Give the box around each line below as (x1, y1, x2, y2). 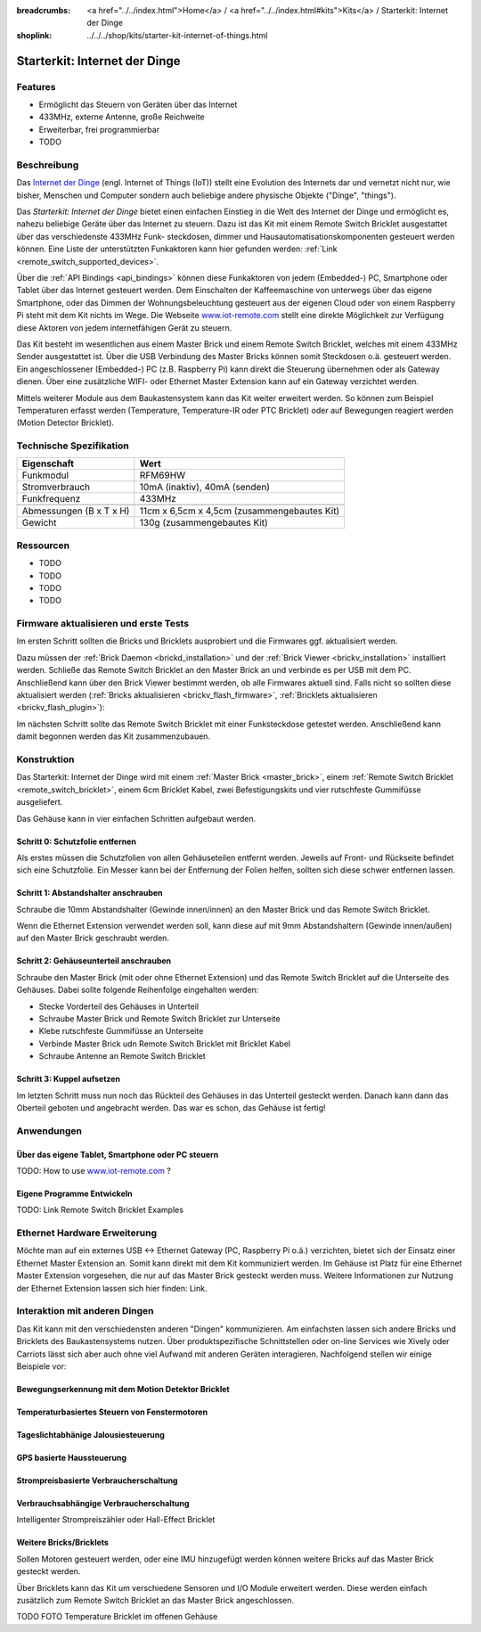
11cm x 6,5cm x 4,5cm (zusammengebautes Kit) (139, 504, 340, 517)
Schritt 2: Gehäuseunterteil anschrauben (16, 955, 172, 966)
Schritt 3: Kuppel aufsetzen (16, 1074, 120, 1085)
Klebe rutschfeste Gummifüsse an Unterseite (38, 1026, 204, 1037)
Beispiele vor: (16, 1360, 67, 1372)
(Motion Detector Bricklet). (16, 417, 115, 428)
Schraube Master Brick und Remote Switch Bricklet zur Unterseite (38, 1013, 281, 1024)
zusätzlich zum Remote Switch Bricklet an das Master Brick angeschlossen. (16, 1595, 294, 1605)
